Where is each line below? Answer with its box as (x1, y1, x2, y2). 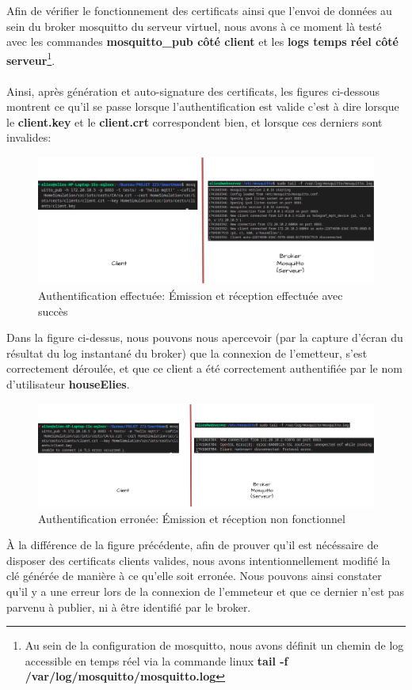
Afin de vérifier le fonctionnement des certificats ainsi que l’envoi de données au (6, 2, 392, 18)
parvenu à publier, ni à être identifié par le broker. (6, 598, 251, 615)
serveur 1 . (6, 49, 55, 68)
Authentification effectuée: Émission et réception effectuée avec (38, 287, 343, 304)
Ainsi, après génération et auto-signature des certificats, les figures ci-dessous (6, 82, 380, 99)
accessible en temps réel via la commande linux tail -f (25, 652, 288, 669)
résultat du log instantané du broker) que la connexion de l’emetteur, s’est (6, 344, 368, 361)
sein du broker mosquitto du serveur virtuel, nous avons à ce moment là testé (6, 17, 382, 34)
